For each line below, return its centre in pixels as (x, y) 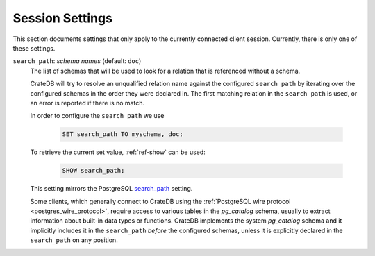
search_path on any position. (74, 240)
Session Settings (62, 18)
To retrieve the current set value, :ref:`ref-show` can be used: (118, 152)
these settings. (34, 48)
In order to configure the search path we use (97, 116)
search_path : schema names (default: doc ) (77, 61)
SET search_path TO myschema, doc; (123, 134)
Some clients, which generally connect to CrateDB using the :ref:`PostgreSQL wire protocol (160, 201)
